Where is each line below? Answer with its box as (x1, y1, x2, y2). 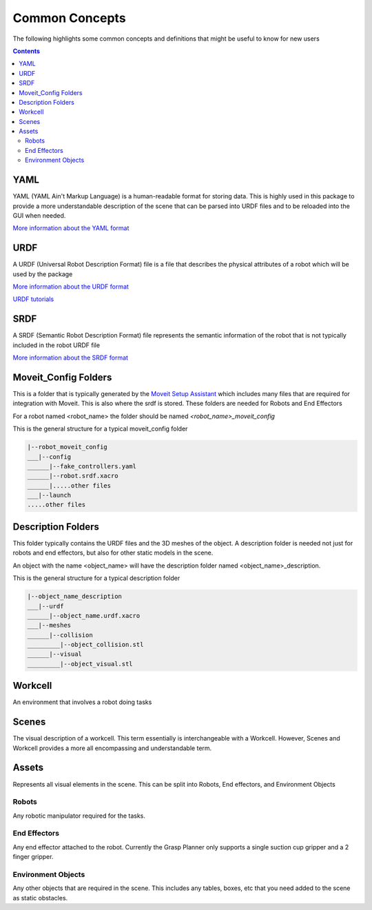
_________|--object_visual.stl (27, 660, 134, 668)
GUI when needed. (12, 211, 66, 220)
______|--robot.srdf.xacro (27, 472, 118, 480)
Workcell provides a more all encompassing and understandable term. (12, 744, 212, 752)
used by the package (12, 269, 73, 278)
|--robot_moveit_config (27, 443, 108, 451)
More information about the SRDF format (12, 353, 129, 362)
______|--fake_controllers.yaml (27, 462, 137, 470)
